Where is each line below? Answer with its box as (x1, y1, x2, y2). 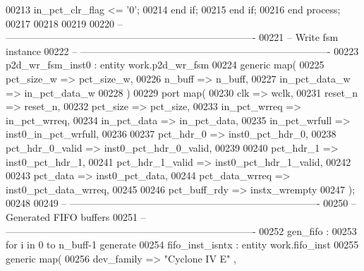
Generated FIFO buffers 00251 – (6, 209, 146, 224)
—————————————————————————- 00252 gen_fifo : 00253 (6, 223, 357, 238)
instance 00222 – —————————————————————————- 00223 (6, 43, 359, 58)
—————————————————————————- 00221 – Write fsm (6, 30, 339, 44)
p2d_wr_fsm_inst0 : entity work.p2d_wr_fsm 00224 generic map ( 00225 (6, 57, 324, 72)
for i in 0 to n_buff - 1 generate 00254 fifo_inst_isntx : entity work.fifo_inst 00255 (6, 237, 359, 252)
